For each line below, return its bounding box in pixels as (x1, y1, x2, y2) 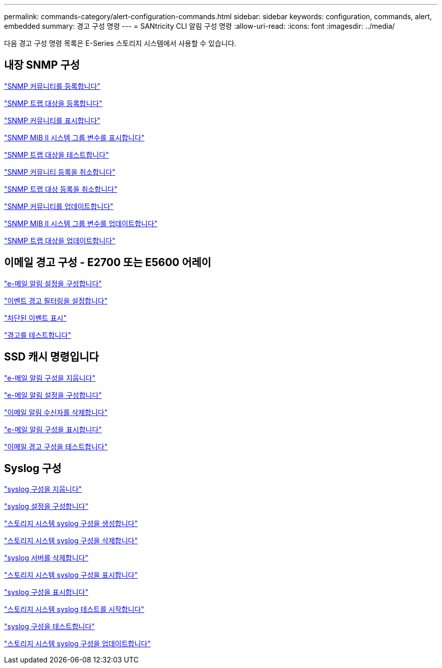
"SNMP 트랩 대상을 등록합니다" (4, 98, 102, 108)
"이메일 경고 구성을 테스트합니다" (4, 442, 108, 451)
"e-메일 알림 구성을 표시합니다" (4, 425, 102, 434)
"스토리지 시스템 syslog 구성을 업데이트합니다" (4, 639, 151, 648)
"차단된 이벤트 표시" (4, 313, 67, 322)
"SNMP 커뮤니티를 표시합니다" (4, 116, 100, 125)
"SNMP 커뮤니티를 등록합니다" (4, 81, 100, 90)
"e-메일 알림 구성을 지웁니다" (4, 373, 95, 382)
